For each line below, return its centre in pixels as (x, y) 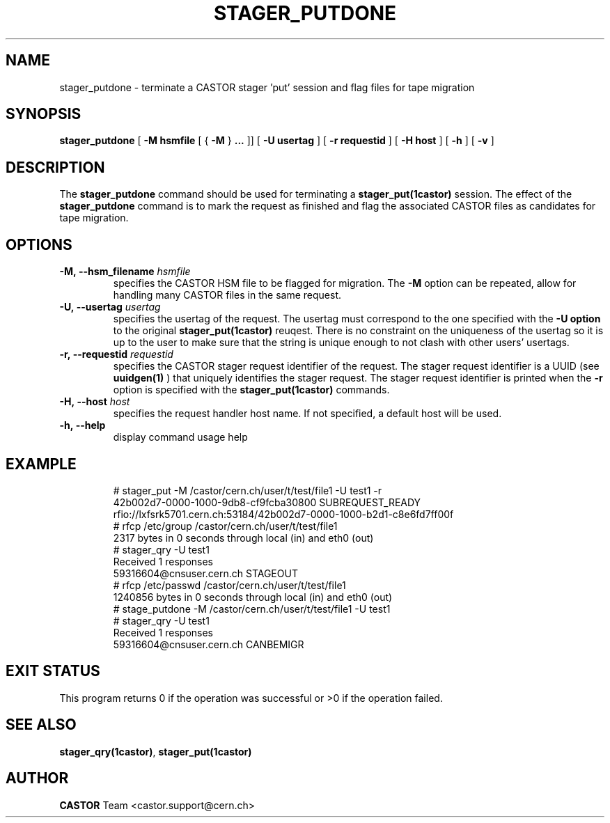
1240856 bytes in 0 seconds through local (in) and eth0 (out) (253, 597)
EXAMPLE (41, 464)
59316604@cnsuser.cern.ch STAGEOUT (205, 573)
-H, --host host (95, 402)
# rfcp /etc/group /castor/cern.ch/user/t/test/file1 (225, 526)
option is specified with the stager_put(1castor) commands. (251, 390)
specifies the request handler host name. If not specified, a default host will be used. (307, 414)
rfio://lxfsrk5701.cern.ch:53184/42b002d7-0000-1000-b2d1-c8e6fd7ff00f (283, 514)
